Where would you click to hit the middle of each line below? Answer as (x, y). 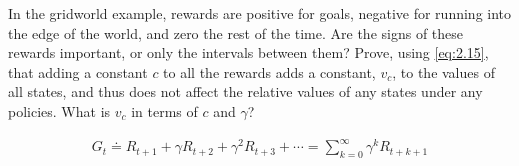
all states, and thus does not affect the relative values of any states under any (245, 91)
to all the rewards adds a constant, (269, 71)
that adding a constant (78, 71)
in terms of (164, 110)
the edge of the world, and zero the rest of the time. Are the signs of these (236, 32)
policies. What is (59, 110)
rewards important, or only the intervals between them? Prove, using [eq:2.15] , (248, 52)
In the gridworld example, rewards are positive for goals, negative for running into (260, 13)
